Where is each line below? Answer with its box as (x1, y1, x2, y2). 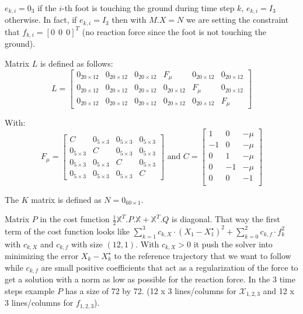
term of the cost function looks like (5, 225, 130, 237)
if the (37, 2, 57, 13)
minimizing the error (5, 249, 79, 261)
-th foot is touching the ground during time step (62, 2, 235, 13)
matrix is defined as (31, 193, 102, 205)
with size (71, 237, 103, 250)
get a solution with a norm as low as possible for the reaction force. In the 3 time (5, 273, 295, 285)
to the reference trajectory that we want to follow (114, 249, 291, 261)
